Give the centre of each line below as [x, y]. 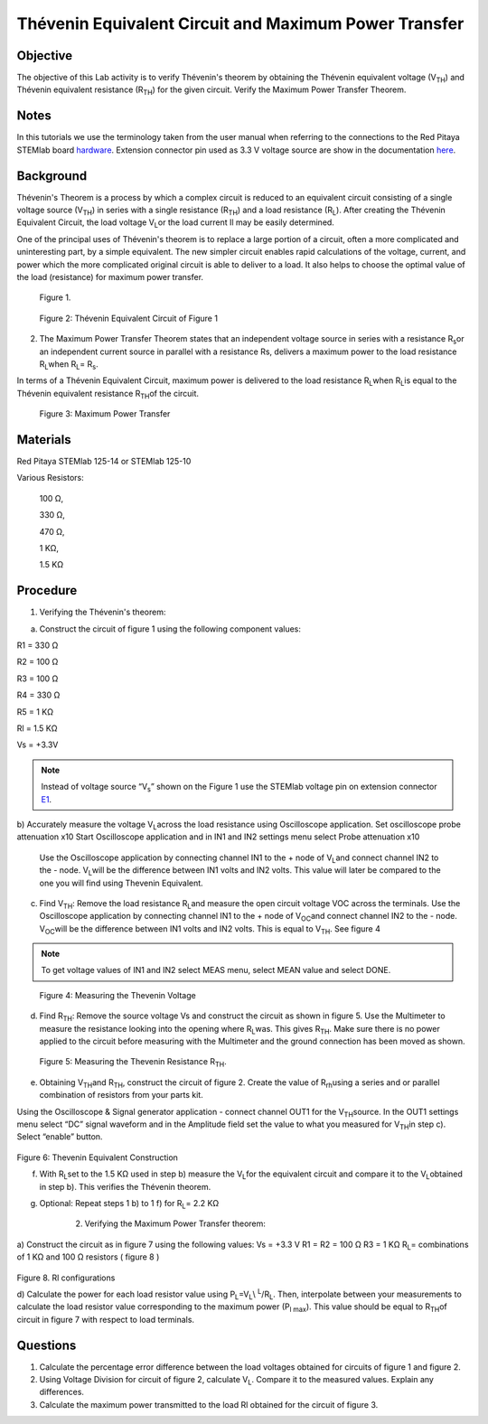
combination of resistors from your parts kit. [121, 1095]
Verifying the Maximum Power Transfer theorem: [175, 1223]
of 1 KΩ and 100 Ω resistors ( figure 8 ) [88, 1257]
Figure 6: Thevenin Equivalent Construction [97, 1157]
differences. [62, 1392]
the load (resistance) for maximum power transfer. [110, 277]
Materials [44, 440]
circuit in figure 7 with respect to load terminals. [105, 1319]
